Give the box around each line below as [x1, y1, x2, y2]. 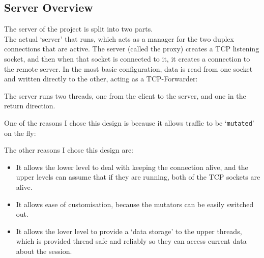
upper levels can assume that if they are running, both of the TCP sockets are [16, 171, 260, 182]
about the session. [16, 245, 72, 256]
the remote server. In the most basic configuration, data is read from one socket [4, 63, 253, 74]
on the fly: [4, 127, 36, 138]
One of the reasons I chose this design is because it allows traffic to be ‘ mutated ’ [4, 117, 254, 128]
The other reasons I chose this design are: [4, 145, 134, 155]
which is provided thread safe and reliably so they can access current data [16, 236, 247, 246]
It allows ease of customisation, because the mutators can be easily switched [16, 198, 254, 209]
